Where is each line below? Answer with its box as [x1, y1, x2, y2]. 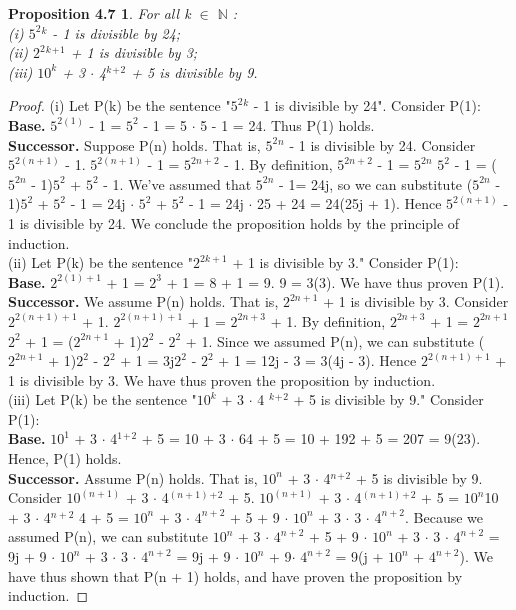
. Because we [405, 506, 484, 527]
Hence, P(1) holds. [8, 448, 122, 469]
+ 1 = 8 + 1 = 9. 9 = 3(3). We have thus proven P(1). [166, 271, 505, 292]
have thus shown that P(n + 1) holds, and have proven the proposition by [8, 565, 463, 586]
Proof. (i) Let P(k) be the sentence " [8, 95, 231, 116]
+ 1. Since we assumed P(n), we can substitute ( [185, 330, 485, 351]
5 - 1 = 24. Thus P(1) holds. [200, 114, 375, 135]
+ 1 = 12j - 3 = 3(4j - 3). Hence [218, 350, 417, 371]
